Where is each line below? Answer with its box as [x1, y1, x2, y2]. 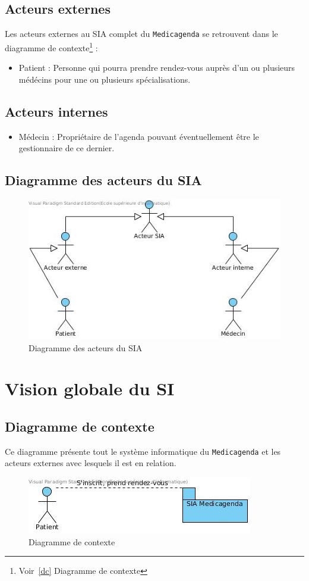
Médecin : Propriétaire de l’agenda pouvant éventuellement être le [18, 130, 259, 142]
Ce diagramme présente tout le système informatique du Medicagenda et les [5, 445, 281, 457]
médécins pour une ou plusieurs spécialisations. [18, 73, 191, 85]
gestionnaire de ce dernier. [18, 142, 115, 154]
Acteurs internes [5, 102, 108, 120]
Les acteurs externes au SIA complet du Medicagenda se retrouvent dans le [5, 27, 278, 40]
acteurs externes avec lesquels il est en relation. [5, 457, 176, 469]
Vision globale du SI [5, 376, 175, 401]
